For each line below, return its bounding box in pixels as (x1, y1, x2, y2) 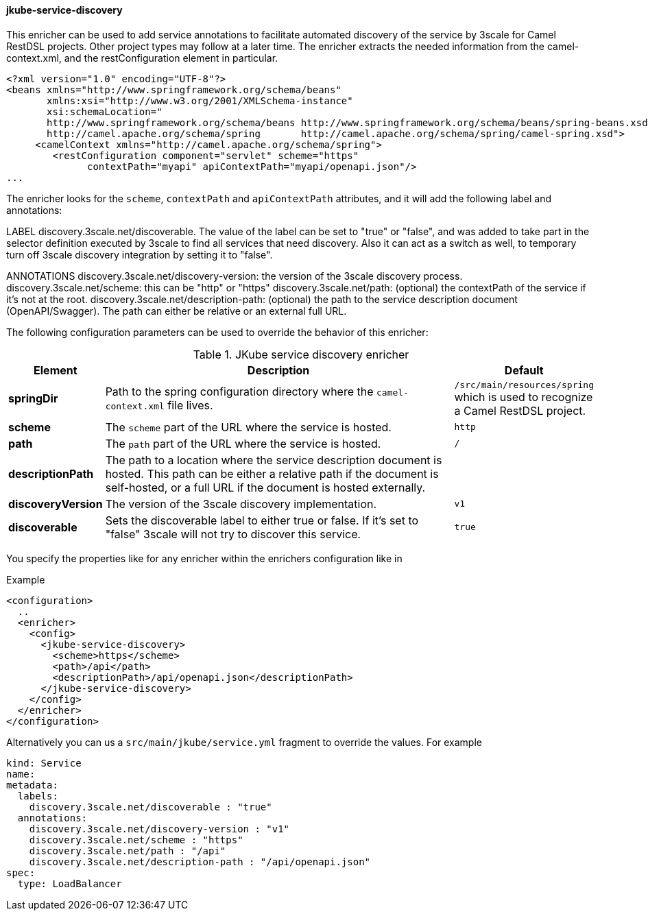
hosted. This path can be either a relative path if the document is (105, 466, 439, 481)
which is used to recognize (454, 389, 593, 404)
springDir (8, 391, 58, 406)
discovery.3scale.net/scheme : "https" (29, 834, 243, 845)
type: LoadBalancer (17, 878, 122, 889)
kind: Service (6, 757, 82, 769)
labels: (17, 790, 58, 801)
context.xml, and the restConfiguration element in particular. (6, 51, 278, 64)
